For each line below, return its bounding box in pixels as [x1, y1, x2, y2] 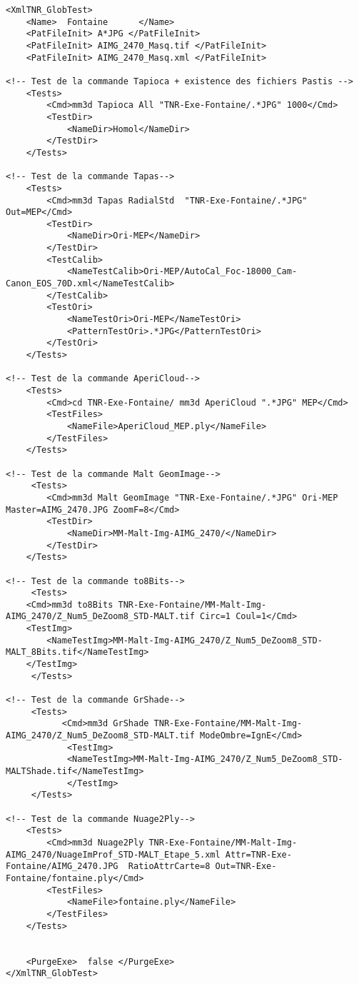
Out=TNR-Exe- [215, 861, 277, 872]
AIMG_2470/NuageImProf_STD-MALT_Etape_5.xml [6, 849, 221, 860]
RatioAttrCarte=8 [128, 861, 211, 872]
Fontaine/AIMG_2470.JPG [6, 861, 118, 872]
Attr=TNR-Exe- [225, 849, 292, 860]
